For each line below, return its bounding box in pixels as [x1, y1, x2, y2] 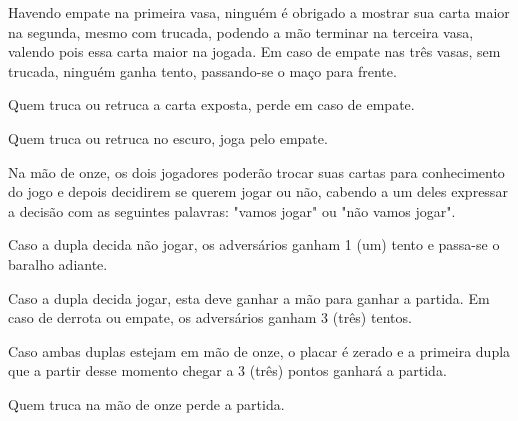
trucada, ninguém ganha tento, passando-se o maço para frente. [8, 60, 397, 81]
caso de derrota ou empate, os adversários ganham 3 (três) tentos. [8, 307, 412, 328]
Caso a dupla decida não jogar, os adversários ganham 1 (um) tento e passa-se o [8, 234, 500, 255]
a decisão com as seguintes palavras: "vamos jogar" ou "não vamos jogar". [8, 200, 456, 221]
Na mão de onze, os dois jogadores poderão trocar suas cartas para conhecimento [8, 161, 505, 182]
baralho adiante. [8, 253, 108, 274]
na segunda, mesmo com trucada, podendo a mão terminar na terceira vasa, [8, 21, 474, 42]
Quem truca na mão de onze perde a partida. [8, 393, 285, 414]
